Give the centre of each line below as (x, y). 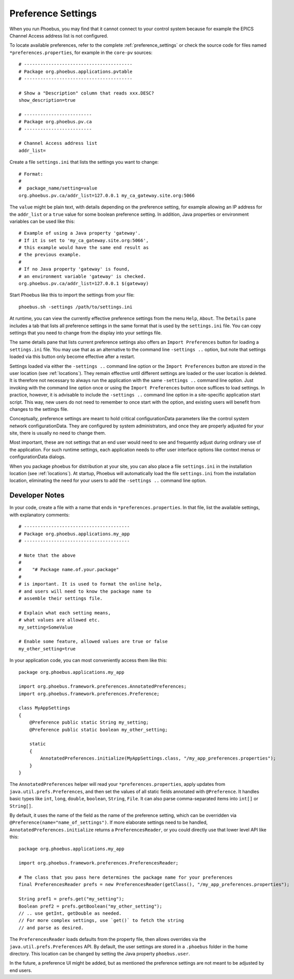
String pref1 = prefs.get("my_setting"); (71, 899)
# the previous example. (50, 255)
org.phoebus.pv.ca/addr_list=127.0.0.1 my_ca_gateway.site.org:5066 (107, 195)
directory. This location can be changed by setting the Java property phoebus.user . (100, 953)
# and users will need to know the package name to (85, 591)
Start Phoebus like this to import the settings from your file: (72, 295)
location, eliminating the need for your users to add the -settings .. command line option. (108, 481)
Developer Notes (37, 495)
